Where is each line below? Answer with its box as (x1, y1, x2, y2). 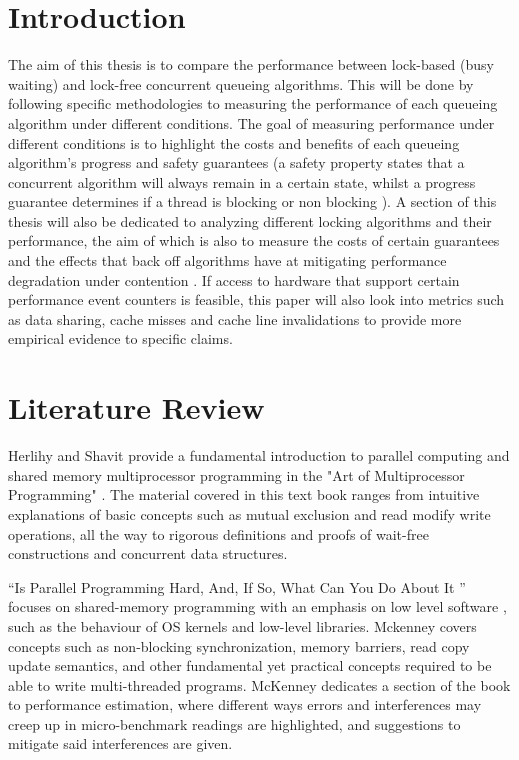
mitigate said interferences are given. (8, 733, 233, 754)
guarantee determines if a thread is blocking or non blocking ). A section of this (8, 191, 497, 212)
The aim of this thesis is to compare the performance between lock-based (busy (8, 54, 494, 75)
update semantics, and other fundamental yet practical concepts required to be (8, 655, 492, 676)
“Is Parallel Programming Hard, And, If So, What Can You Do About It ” (8, 576, 466, 597)
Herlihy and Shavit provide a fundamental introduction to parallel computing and (8, 445, 510, 466)
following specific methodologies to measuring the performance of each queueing (8, 93, 498, 114)
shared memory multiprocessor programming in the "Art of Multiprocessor (8, 464, 465, 485)
